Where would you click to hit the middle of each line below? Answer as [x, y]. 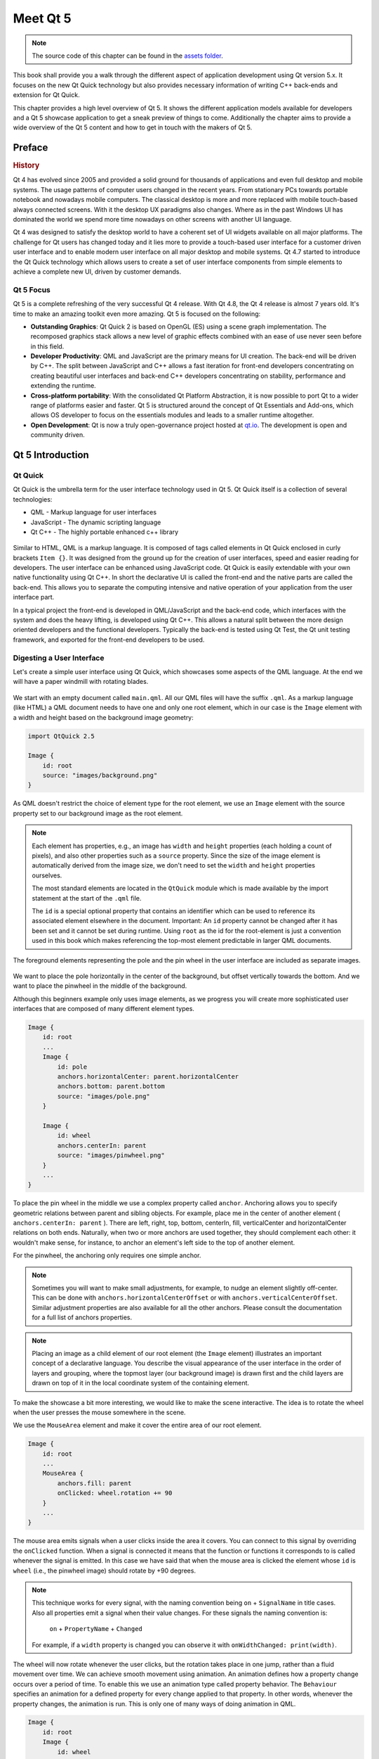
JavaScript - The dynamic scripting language [96, 522]
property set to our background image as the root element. [98, 813]
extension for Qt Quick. [46, 95]
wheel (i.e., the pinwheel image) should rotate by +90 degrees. [105, 1570]
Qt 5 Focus [32, 290]
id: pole [72, 1067]
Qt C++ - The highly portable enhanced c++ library [105, 532]
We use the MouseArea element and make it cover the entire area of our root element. [138, 1425]
